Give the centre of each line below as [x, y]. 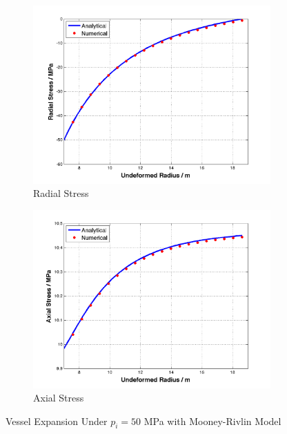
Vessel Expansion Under [57, 421]
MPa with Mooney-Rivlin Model [212, 421]
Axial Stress [59, 398]
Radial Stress [61, 193]
